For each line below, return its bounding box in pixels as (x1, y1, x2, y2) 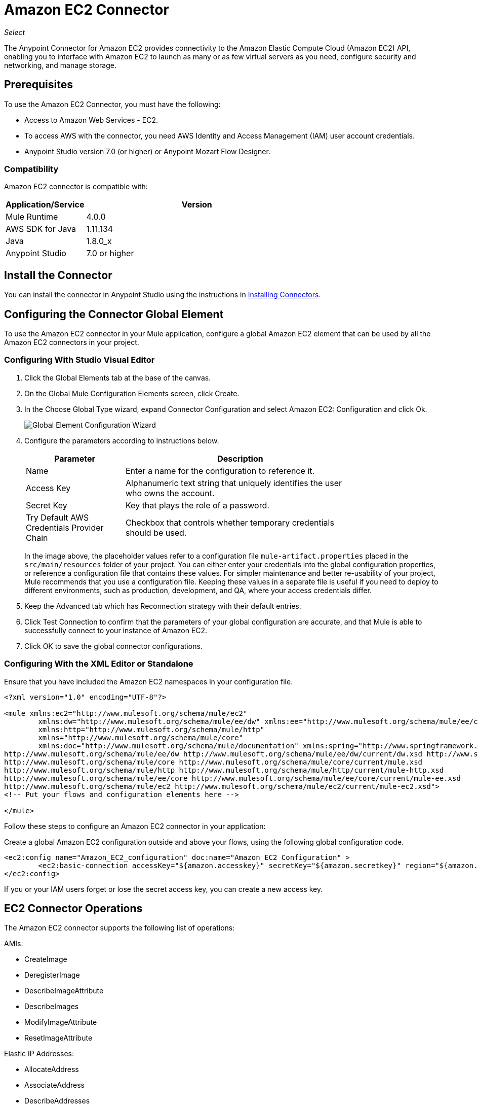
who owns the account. (126, 488, 215, 498)
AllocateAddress (24, 1065, 79, 1074)
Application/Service (6, 199, 85, 210)
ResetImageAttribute (24, 1033, 93, 1043)
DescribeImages (24, 1002, 79, 1011)
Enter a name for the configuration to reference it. (126, 465, 315, 476)
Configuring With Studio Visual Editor (4, 355, 155, 365)
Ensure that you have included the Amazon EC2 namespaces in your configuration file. (4, 677, 293, 686)
